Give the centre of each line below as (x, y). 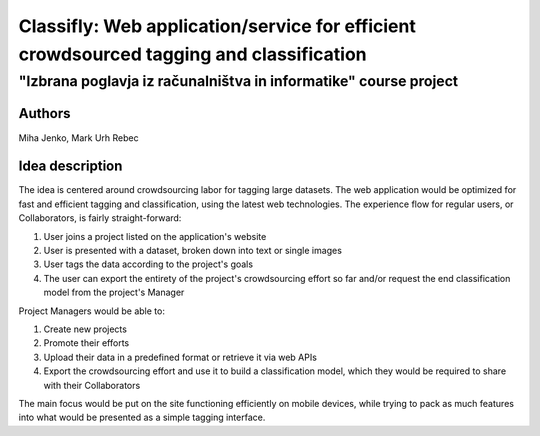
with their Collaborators (92, 385)
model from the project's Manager (114, 292)
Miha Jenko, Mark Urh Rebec (78, 137)
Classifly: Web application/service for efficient (217, 26)
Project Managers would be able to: (91, 311)
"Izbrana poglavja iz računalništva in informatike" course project (238, 81)
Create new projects (85, 329)
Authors (44, 113)
